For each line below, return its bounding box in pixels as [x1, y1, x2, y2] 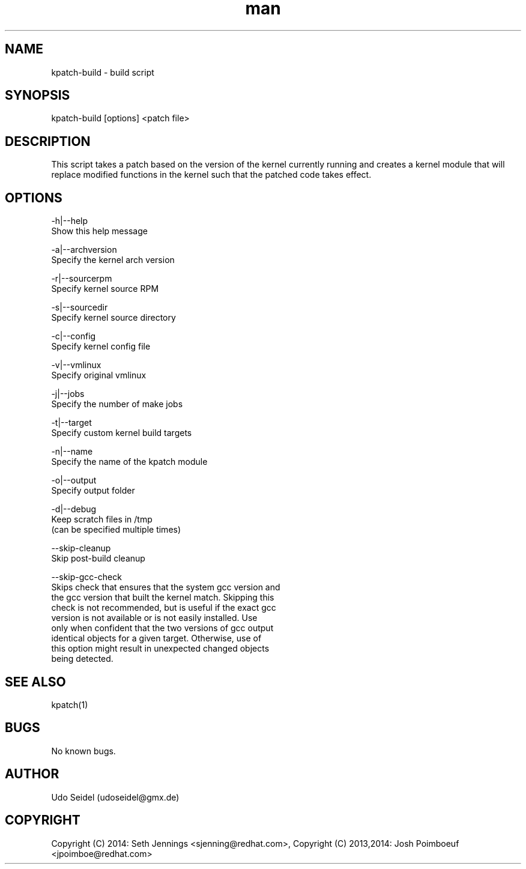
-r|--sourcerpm [51, 273, 112, 284]
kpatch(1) [51, 699, 88, 710]
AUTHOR [5, 766, 59, 782]
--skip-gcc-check [51, 572, 122, 583]
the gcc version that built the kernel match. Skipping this [51, 592, 274, 603]
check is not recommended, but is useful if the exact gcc [51, 602, 276, 613]
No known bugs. [51, 745, 116, 756]
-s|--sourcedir [51, 302, 108, 313]
